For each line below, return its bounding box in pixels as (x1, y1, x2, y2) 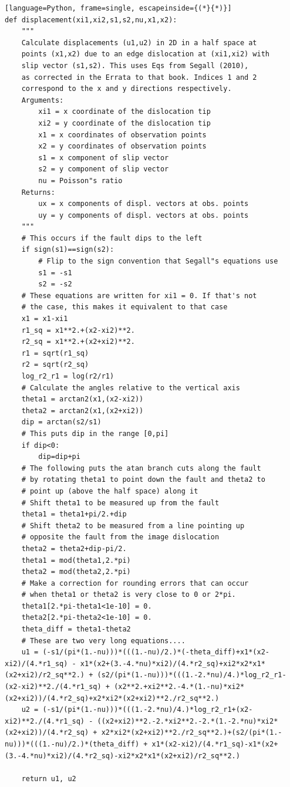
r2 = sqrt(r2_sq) (21, 360, 89, 369)
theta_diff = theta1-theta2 (21, 625, 131, 634)
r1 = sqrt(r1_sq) (21, 349, 89, 357)
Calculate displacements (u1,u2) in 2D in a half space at (21, 38, 257, 47)
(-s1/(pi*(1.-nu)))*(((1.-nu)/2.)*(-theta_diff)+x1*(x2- (42, 648, 270, 657)
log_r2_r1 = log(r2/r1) (21, 372, 114, 380)
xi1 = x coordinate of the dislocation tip (38, 107, 211, 116)
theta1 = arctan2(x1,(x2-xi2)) (21, 395, 144, 404)
